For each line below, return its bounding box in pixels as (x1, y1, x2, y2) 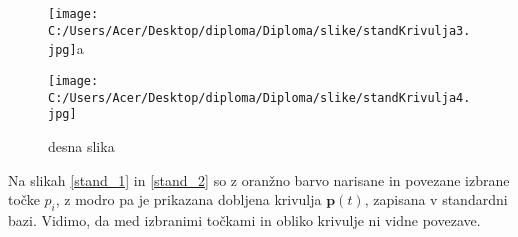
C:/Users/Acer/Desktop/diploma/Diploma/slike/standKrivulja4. (48, 90, 471, 105)
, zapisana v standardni (364, 189, 508, 210)
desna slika (48, 135, 115, 156)
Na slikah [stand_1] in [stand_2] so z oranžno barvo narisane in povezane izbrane (8, 169, 510, 190)
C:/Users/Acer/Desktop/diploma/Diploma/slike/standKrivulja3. (48, 23, 471, 38)
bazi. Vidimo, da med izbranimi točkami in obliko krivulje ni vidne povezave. (8, 209, 481, 230)
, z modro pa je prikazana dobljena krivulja (55, 189, 322, 210)
